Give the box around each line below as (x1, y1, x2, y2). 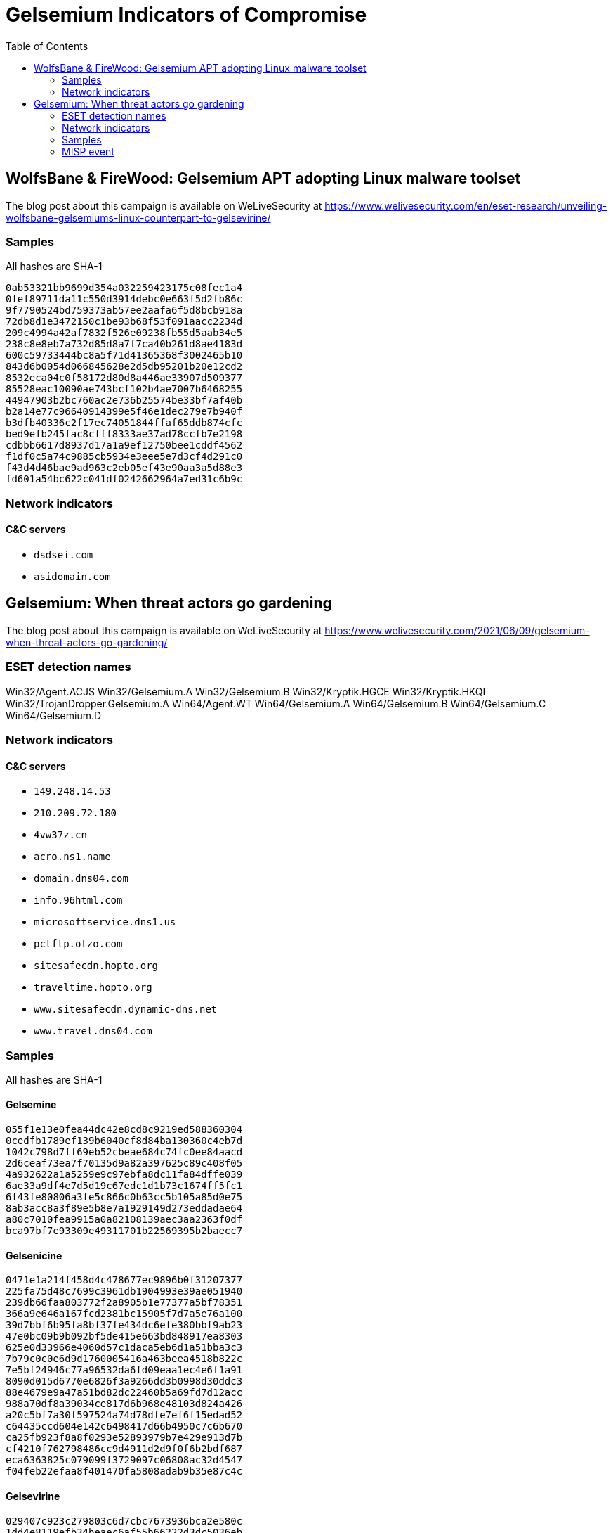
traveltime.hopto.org (34, 982, 152, 994)
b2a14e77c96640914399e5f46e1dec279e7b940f (6, 406, 243, 418)
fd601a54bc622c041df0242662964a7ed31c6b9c (6, 473, 243, 485)
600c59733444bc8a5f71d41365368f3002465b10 (6, 349, 243, 361)
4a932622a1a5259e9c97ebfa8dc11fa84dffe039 (6, 1169, 243, 1181)
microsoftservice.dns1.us (34, 916, 176, 928)
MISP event (62, 145, 114, 158)
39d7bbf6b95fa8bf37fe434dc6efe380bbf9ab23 (6, 1319, 243, 1331)
